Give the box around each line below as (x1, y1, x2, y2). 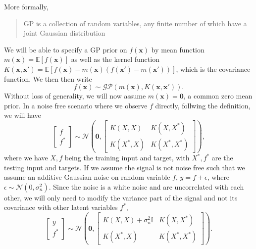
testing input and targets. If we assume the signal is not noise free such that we (4, 162, 245, 172)
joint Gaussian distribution (23, 28, 105, 38)
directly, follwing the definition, (155, 100, 251, 110)
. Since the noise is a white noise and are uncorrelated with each (49, 181, 244, 192)
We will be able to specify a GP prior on (4, 44, 127, 54)
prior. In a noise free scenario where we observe (4, 100, 148, 110)
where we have (4, 152, 48, 163)
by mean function (151, 44, 205, 54)
